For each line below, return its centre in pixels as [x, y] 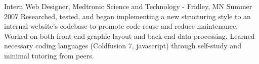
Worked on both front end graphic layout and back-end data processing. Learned [129, 36]
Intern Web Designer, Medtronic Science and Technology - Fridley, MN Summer [128, 6]
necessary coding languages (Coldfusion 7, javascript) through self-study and [123, 46]
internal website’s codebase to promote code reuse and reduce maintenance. [121, 26]
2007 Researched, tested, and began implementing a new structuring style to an [127, 16]
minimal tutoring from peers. [49, 55]
